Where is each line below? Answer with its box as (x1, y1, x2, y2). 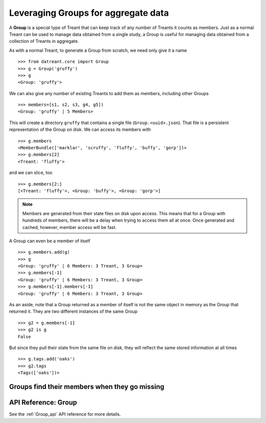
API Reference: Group (9, 398, 77, 406)
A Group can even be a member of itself (9, 238, 91, 244)
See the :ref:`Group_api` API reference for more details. (9, 411, 121, 417)
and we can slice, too (9, 170, 53, 176)
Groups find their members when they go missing (9, 382, 165, 391)
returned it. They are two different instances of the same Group (9, 308, 138, 315)
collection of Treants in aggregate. (9, 38, 79, 44)
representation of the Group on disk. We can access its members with (9, 127, 151, 132)
